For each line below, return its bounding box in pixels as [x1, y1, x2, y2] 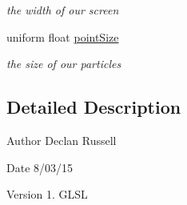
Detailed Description [6, 94, 181, 119]
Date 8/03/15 [6, 159, 74, 175]
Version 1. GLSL [6, 186, 88, 203]
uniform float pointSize [6, 28, 119, 45]
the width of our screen [6, 2, 119, 18]
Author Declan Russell [6, 131, 117, 148]
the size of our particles [6, 55, 121, 72]
